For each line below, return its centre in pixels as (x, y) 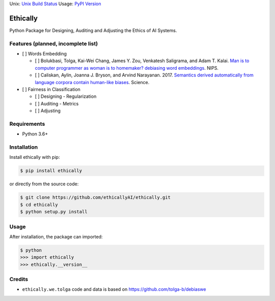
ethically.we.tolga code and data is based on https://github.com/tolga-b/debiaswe (114, 289)
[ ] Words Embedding (45, 54)
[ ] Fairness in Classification (51, 89)
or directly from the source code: (44, 184)
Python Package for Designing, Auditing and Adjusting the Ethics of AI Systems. (93, 30)
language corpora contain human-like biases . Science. (92, 82)
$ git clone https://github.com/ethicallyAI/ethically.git (95, 198)
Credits (19, 279)
